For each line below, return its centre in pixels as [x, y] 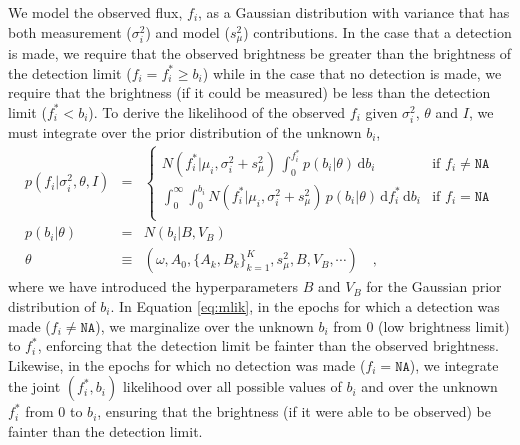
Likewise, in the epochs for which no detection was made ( [187, 364]
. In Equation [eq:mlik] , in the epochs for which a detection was [305, 305]
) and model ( [187, 31]
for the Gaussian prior [434, 286]
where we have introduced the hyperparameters [153, 286]
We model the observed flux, [95, 12]
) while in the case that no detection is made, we [352, 72]
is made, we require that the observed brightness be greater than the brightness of [260, 53]
